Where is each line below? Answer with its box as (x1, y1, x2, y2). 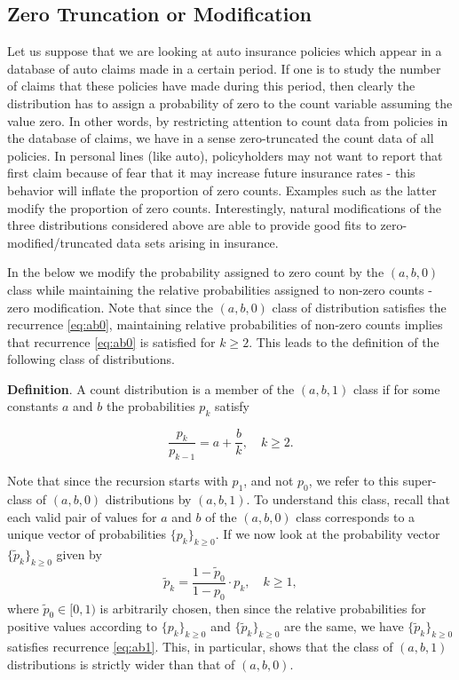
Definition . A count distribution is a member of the (7, 379, 295, 398)
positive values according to (7, 617, 157, 636)
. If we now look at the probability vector (215, 525, 440, 543)
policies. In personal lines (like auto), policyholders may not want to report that (7, 146, 443, 164)
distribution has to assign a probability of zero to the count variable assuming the (7, 93, 453, 112)
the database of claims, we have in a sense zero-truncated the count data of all (7, 129, 434, 147)
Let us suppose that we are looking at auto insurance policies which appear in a (7, 42, 442, 60)
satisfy (214, 397, 249, 415)
